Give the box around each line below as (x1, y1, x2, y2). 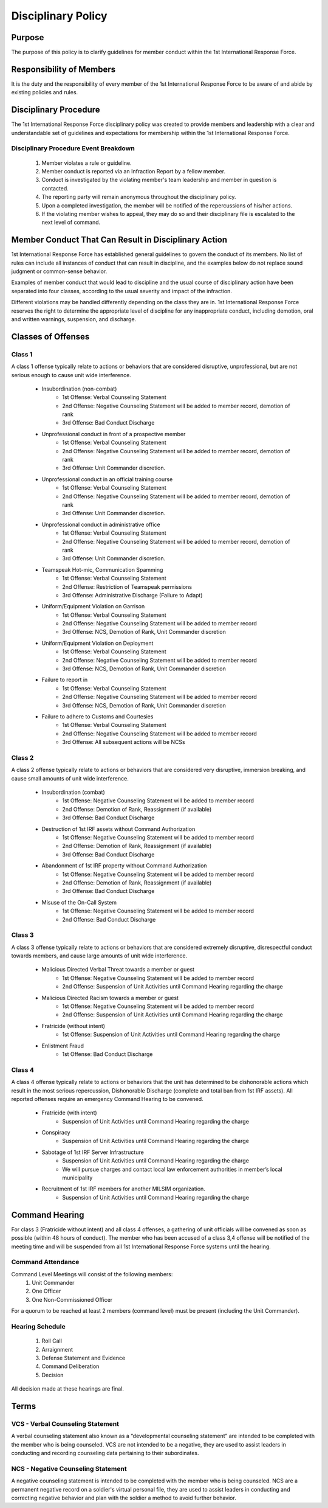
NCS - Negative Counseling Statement (11, 1464, 127, 1473)
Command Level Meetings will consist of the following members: (11, 1270, 173, 1277)
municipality (62, 1174, 93, 1181)
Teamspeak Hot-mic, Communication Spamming (41, 566, 163, 573)
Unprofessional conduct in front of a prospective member (41, 430, 186, 437)
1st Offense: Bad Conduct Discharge (62, 1050, 153, 1058)
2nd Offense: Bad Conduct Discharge (62, 916, 156, 923)
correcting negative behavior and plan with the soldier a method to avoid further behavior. (11, 1494, 236, 1501)
